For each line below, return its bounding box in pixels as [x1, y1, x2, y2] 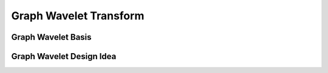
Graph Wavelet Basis [11, 32, 92, 42]
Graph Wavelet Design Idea [11, 51, 117, 62]
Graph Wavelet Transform [11, 9, 145, 22]
